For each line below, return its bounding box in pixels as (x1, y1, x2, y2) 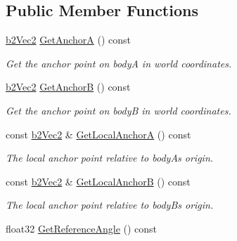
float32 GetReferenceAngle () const (6, 221, 158, 235)
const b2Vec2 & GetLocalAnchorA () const (6, 126, 191, 141)
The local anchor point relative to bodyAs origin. (6, 150, 214, 165)
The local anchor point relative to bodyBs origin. (6, 197, 214, 212)
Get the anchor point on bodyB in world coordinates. (6, 103, 231, 117)
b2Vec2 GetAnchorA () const (6, 32, 131, 47)
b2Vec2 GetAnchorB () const (6, 79, 131, 94)
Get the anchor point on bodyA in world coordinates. (6, 56, 232, 70)
